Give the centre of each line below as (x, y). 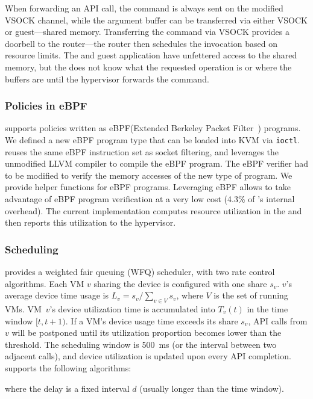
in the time (267, 308)
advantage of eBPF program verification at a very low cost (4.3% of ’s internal (150, 199)
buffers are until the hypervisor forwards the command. (107, 79)
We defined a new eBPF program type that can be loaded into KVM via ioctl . (153, 139)
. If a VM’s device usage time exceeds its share (152, 320)
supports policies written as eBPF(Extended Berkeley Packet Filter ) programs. (153, 128)
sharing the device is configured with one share (180, 283)
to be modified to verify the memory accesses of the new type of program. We (149, 175)
